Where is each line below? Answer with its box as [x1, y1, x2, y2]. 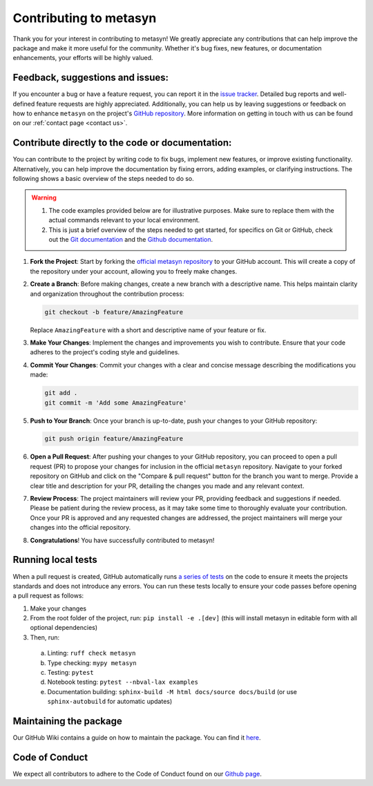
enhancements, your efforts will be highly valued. [12, 54, 153, 62]
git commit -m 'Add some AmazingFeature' [44, 399, 187, 407]
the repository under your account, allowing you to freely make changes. [30, 267, 238, 276]
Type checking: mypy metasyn [47, 658, 137, 667]
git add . [44, 389, 78, 397]
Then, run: [30, 633, 60, 642]
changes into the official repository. [30, 524, 131, 532]
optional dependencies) [30, 624, 98, 632]
